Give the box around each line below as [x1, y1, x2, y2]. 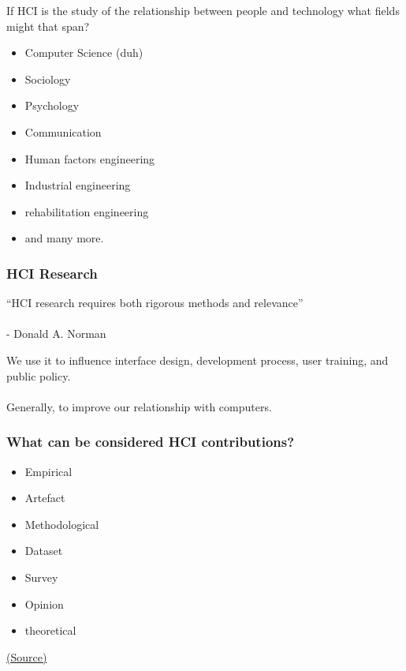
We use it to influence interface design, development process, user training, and [6, 351, 389, 368]
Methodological [24, 515, 99, 532]
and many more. [24, 230, 104, 246]
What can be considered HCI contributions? [6, 432, 295, 452]
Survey [24, 568, 58, 585]
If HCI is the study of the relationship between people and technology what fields [6, 2, 400, 18]
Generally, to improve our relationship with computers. [6, 398, 272, 414]
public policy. [6, 367, 71, 384]
